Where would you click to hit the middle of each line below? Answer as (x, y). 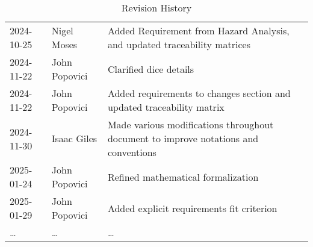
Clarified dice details (151, 69)
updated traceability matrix (166, 107)
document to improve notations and (183, 138)
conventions (132, 152)
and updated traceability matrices (179, 44)
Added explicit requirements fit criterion (192, 208)
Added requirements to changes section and (199, 93)
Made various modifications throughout (191, 124)
